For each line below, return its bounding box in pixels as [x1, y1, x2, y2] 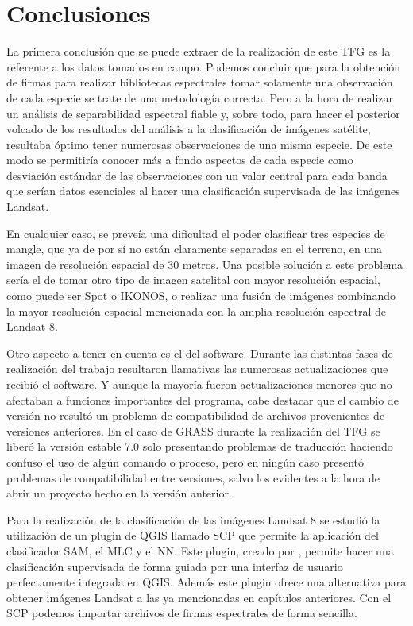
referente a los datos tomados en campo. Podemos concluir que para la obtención [6, 58, 401, 75]
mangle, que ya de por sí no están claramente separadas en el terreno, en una [6, 240, 382, 257]
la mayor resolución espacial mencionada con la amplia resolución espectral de [6, 302, 386, 319]
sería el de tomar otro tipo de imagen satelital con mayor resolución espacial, [6, 271, 381, 288]
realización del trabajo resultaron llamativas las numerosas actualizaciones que [6, 360, 388, 377]
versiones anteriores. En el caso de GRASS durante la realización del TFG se [6, 422, 380, 439]
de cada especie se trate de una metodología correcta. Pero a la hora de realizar [6, 89, 394, 106]
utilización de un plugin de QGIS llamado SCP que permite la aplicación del [6, 527, 380, 543]
